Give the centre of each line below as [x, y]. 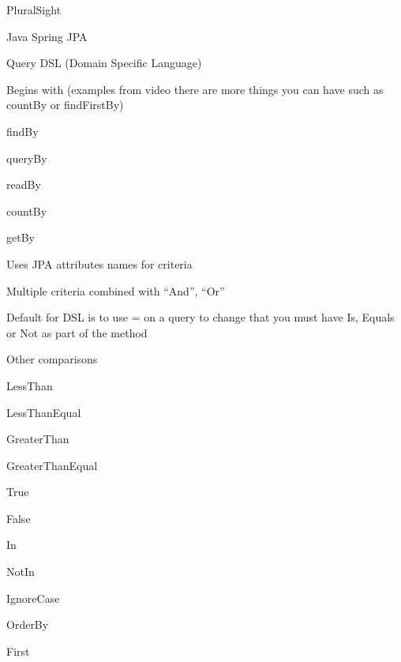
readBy [24, 184]
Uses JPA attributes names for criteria [99, 263]
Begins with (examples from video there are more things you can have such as [195, 89]
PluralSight [34, 9]
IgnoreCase [33, 598]
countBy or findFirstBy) [65, 105]
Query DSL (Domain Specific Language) [104, 63]
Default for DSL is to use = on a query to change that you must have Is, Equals [200, 317]
